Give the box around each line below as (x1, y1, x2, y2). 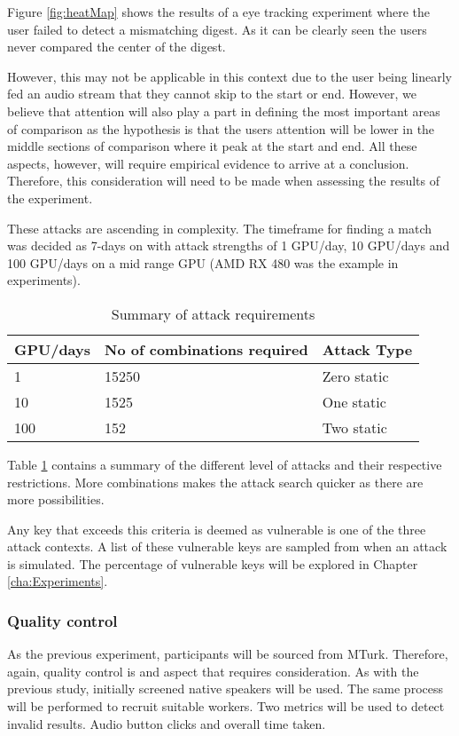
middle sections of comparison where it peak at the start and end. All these (7, 137, 417, 155)
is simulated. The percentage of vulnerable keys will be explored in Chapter (7, 554, 418, 573)
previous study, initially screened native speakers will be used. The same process (7, 679, 443, 698)
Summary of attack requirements (111, 303, 315, 324)
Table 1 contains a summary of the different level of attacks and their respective (7, 455, 442, 473)
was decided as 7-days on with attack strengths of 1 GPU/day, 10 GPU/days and (7, 236, 450, 255)
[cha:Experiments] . (7, 572, 108, 590)
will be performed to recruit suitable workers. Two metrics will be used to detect (7, 697, 445, 716)
